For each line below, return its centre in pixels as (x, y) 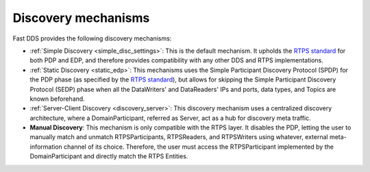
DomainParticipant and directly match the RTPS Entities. (109, 156)
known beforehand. (57, 99)
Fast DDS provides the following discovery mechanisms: (92, 38)
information (46, 147)
